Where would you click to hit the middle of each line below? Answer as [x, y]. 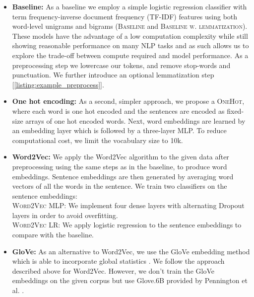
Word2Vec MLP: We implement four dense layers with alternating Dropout [128, 205]
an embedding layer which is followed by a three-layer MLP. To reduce [119, 130]
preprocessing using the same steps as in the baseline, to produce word [120, 166]
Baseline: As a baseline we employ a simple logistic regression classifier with [129, 6]
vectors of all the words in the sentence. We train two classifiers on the [120, 186]
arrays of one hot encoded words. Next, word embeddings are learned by [135, 120]
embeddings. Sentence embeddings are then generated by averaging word [123, 176]
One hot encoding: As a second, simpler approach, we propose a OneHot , [128, 101]
